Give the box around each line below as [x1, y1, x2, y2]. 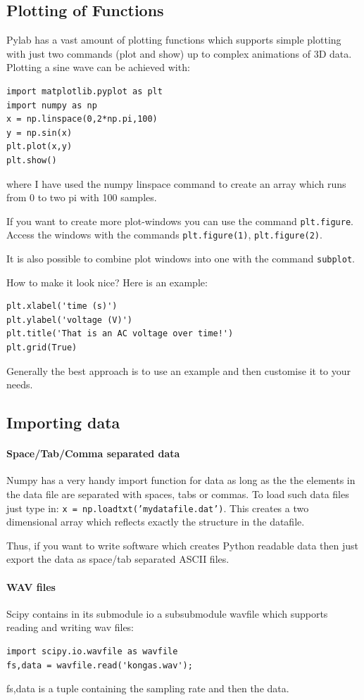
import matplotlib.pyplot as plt [6, 86, 163, 96]
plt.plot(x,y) [6, 141, 73, 152]
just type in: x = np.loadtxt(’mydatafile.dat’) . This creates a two [6, 500, 309, 515]
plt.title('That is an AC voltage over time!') [6, 329, 234, 339]
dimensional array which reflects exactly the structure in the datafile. [6, 514, 305, 529]
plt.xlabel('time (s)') [6, 301, 118, 312]
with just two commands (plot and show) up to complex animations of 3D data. [6, 46, 352, 61]
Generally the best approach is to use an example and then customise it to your [6, 363, 351, 378]
